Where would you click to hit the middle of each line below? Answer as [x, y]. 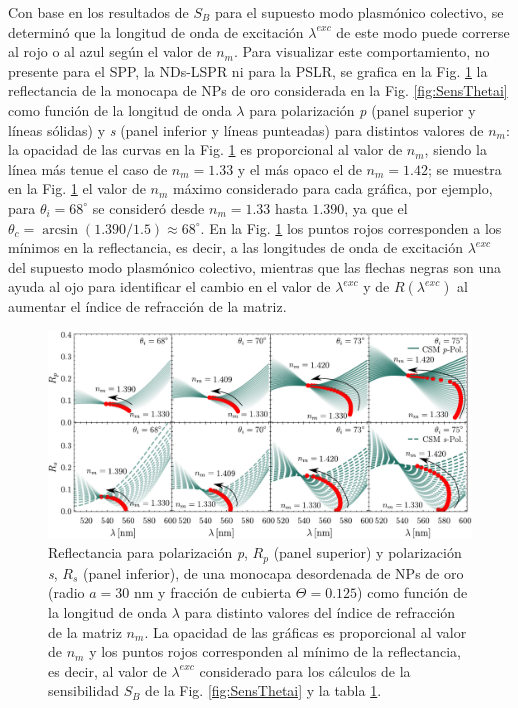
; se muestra [464, 168]
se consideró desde [148, 207]
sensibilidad [83, 690]
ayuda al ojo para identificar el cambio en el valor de [169, 286]
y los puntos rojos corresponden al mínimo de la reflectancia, [275, 651]
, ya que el [376, 207]
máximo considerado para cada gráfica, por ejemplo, [333, 188]
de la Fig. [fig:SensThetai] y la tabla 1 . [263, 690]
